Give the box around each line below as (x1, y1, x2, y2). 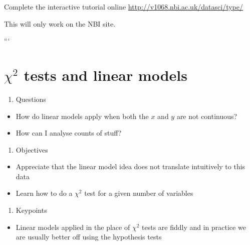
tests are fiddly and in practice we (142, 221, 246, 232)
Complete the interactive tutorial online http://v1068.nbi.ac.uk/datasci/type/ (4, 2, 243, 12)
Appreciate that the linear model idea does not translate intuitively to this (16, 161, 245, 172)
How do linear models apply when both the (16, 110, 149, 121)
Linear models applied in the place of (16, 221, 130, 232)
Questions (16, 93, 46, 104)
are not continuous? (176, 110, 237, 121)
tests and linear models (24, 64, 187, 85)
